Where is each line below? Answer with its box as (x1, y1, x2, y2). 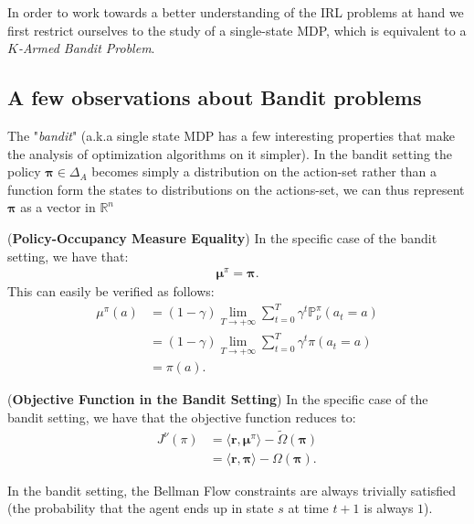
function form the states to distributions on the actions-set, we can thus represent (7, 179, 465, 198)
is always (363, 498, 414, 518)
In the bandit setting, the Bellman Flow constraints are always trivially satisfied (7, 480, 456, 499)
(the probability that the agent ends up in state (7, 498, 274, 518)
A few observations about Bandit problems (7, 83, 422, 112)
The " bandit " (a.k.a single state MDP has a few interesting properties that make (7, 125, 455, 144)
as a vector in (20, 198, 96, 217)
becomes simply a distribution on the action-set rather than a (91, 162, 437, 181)
